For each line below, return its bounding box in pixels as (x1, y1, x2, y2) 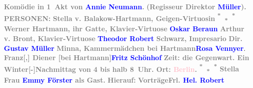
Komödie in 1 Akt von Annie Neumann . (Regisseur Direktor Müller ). (4, 1, 247, 11)
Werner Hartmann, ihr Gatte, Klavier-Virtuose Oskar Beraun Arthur (4, 23, 245, 34)
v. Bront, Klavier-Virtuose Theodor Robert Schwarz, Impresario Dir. (4, 33, 243, 43)
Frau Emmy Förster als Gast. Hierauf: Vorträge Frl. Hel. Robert (4, 74, 225, 85)
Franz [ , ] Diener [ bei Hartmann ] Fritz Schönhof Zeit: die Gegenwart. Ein (4, 52, 250, 63)
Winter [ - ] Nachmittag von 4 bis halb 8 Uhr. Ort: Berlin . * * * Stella (4, 62, 239, 75)
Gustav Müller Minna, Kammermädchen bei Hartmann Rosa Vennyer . (4, 43, 246, 53)
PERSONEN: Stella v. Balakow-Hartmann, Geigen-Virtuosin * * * (4, 11, 235, 24)
